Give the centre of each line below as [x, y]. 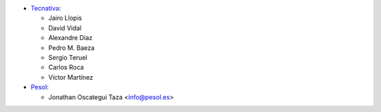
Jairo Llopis [65, 18]
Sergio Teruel [68, 57]
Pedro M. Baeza [72, 48]
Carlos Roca [66, 68]
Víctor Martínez [71, 77]
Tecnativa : [46, 8]
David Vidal [65, 27]
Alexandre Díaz [71, 38]
